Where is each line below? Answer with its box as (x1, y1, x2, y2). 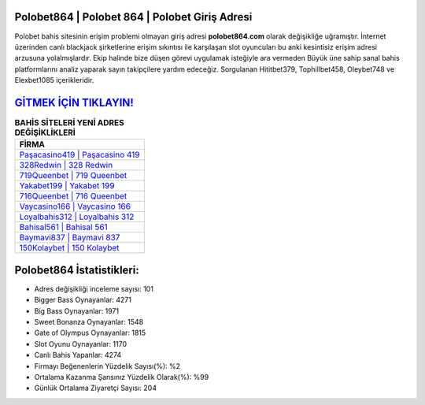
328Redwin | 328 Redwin (19, 160, 113, 171)
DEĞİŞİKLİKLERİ (14, 127, 76, 138)
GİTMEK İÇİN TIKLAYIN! (14, 95, 134, 110)
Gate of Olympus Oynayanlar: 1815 (34, 328, 146, 338)
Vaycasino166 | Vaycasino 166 (19, 201, 131, 212)
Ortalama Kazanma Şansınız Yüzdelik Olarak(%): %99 (34, 373, 209, 381)
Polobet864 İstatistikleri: (14, 263, 139, 277)
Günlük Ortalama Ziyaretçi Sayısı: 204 (34, 383, 157, 393)
